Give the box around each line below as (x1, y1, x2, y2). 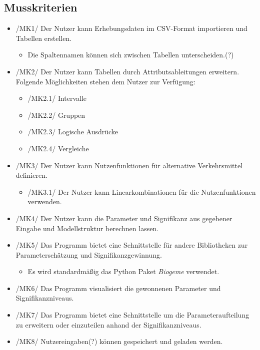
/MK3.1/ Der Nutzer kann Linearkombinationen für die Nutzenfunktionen (27, 186, 256, 197)
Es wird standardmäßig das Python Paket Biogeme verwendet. (27, 266, 219, 277)
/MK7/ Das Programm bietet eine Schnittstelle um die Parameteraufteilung (15, 310, 249, 320)
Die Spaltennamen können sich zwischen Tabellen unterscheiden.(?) (27, 49, 234, 60)
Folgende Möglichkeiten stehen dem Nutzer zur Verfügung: (15, 76, 195, 86)
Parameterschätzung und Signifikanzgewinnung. (15, 249, 162, 260)
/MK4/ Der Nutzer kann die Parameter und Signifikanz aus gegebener (15, 213, 232, 223)
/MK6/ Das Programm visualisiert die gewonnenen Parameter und (15, 283, 221, 293)
